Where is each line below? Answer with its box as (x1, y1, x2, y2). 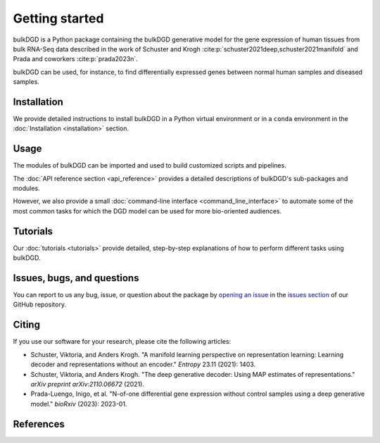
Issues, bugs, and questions (13, 272, 139, 284)
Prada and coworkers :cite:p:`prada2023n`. (13, 55, 139, 63)
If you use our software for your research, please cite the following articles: (13, 337, 232, 346)
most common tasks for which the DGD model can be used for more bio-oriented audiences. (13, 206, 282, 215)
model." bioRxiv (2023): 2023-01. (30, 399, 127, 408)
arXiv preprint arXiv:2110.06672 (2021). (30, 380, 144, 388)
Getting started (13, 11, 104, 26)
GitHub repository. (13, 300, 67, 309)
